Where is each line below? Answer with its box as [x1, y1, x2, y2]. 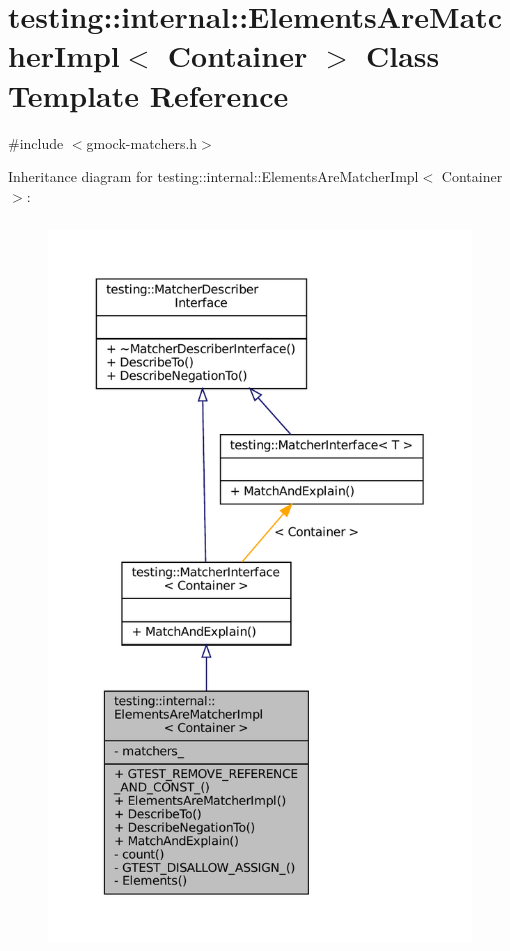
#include [8, 132, 64, 153]
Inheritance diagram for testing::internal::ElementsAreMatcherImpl [8, 166, 419, 187]
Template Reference [8, 74, 289, 115]
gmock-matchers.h [86, 132, 198, 153]
